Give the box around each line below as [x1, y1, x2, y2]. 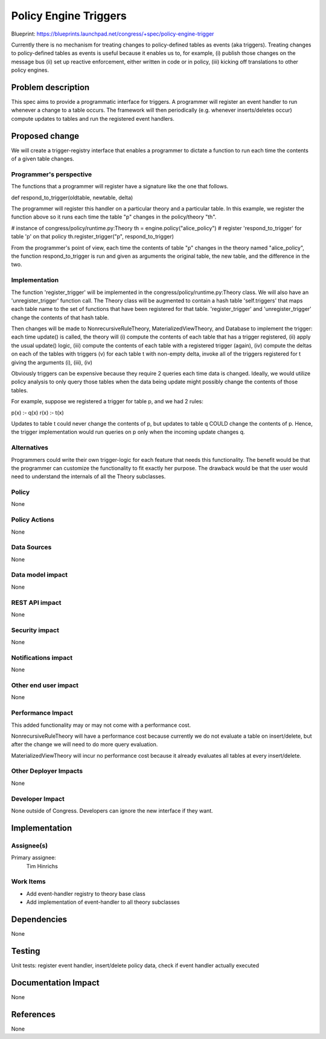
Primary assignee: [11, 854, 57, 862]
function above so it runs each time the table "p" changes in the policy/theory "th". [11, 213, 217, 220]
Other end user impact [11, 681, 78, 689]
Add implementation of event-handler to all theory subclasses [26, 898, 181, 906]
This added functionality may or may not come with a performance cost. [11, 721, 191, 729]
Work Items [11, 877, 46, 886]
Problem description [11, 82, 90, 92]
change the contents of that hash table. [11, 314, 109, 321]
